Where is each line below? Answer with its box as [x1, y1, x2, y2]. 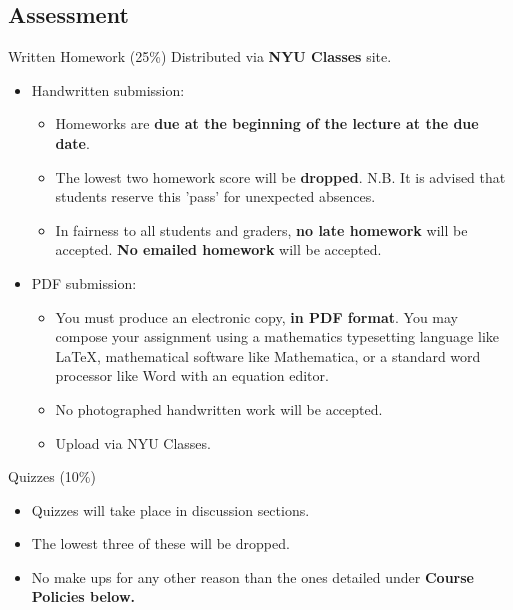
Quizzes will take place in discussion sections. [31, 499, 310, 520]
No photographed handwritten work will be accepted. [55, 398, 383, 419]
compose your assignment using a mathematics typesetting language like [55, 326, 499, 347]
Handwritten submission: [31, 79, 185, 100]
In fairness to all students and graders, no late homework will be [55, 219, 468, 240]
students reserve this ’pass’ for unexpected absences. [55, 186, 376, 207]
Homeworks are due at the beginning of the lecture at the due [55, 113, 479, 134]
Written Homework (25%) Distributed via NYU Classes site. [8, 46, 392, 67]
